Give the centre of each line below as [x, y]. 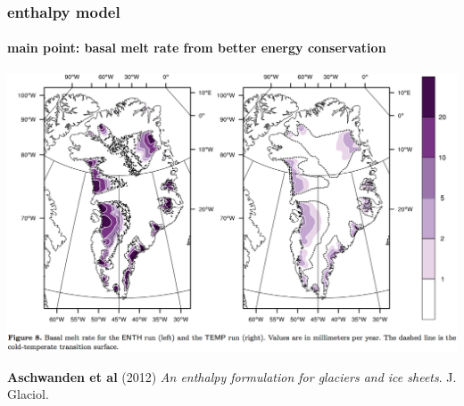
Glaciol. [28, 394]
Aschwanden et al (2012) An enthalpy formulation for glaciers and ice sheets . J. [232, 376]
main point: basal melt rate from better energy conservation [197, 48]
